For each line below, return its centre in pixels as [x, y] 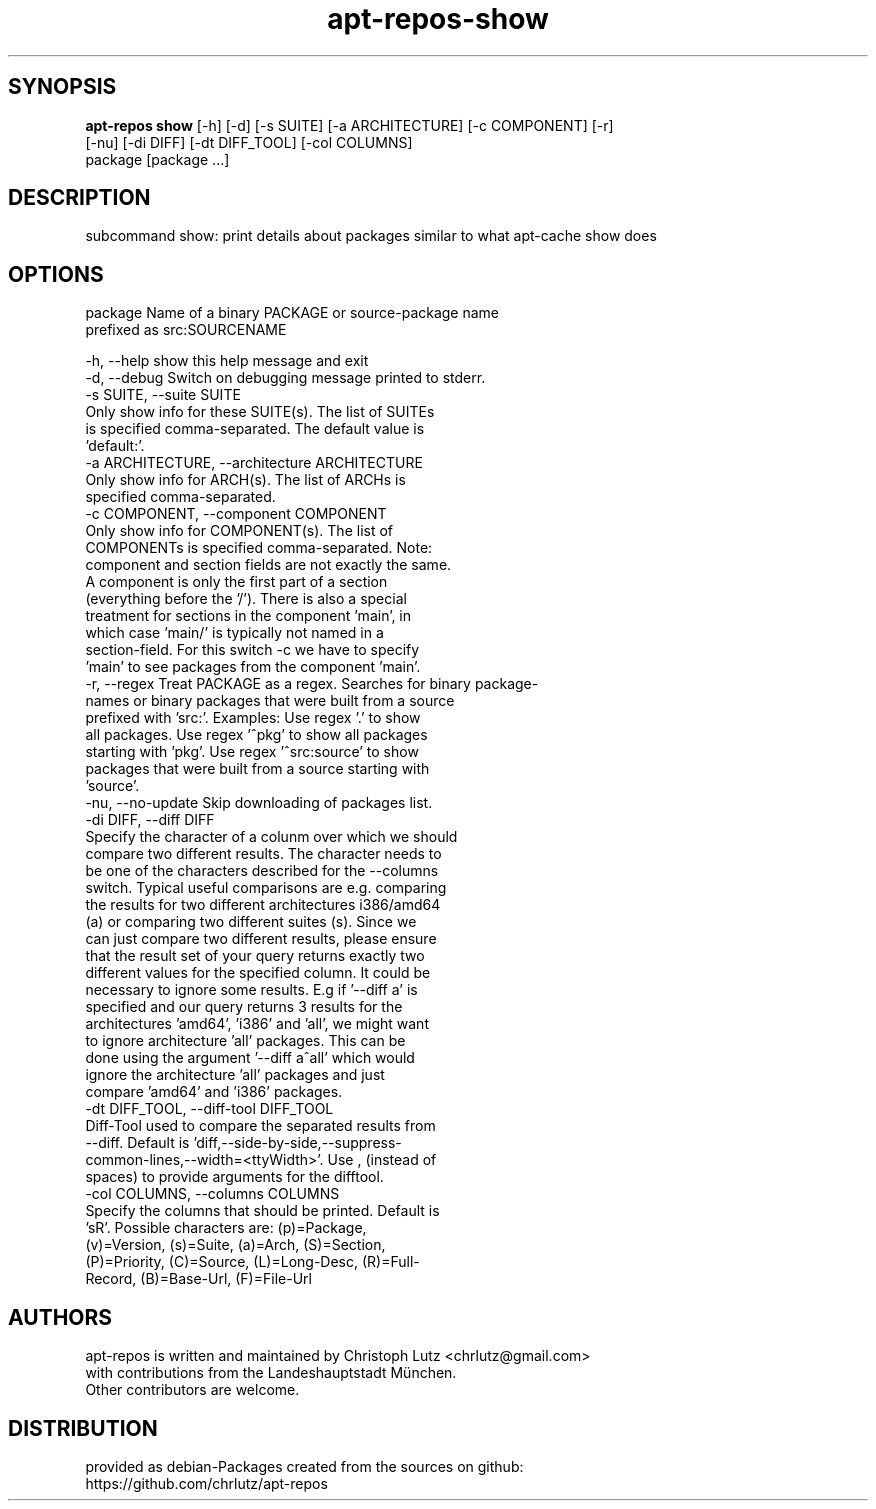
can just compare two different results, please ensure [261, 939]
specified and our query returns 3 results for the [244, 1007]
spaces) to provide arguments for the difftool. [234, 1177]
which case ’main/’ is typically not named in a [234, 633]
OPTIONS [56, 274]
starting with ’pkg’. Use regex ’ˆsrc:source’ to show [252, 752]
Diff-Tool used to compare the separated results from [260, 1126]
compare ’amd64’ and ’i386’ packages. [214, 1092]
